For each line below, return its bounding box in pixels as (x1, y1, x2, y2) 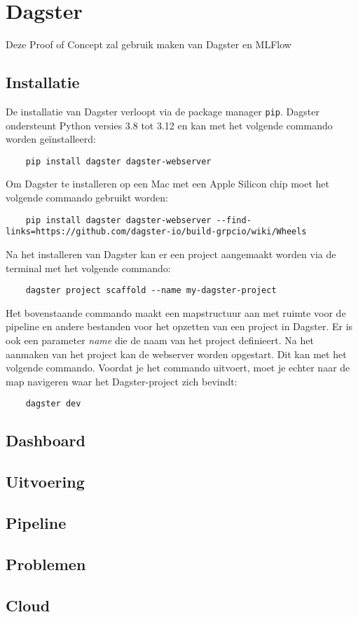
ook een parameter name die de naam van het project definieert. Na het (6, 332, 314, 347)
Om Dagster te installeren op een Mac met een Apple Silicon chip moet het (6, 176, 329, 191)
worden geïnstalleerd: (6, 132, 96, 146)
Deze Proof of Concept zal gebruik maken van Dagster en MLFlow (6, 37, 291, 52)
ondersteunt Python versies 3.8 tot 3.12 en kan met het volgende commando (6, 118, 333, 132)
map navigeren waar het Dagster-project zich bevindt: (6, 374, 237, 388)
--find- (216, 215, 252, 225)
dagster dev (25, 399, 81, 409)
